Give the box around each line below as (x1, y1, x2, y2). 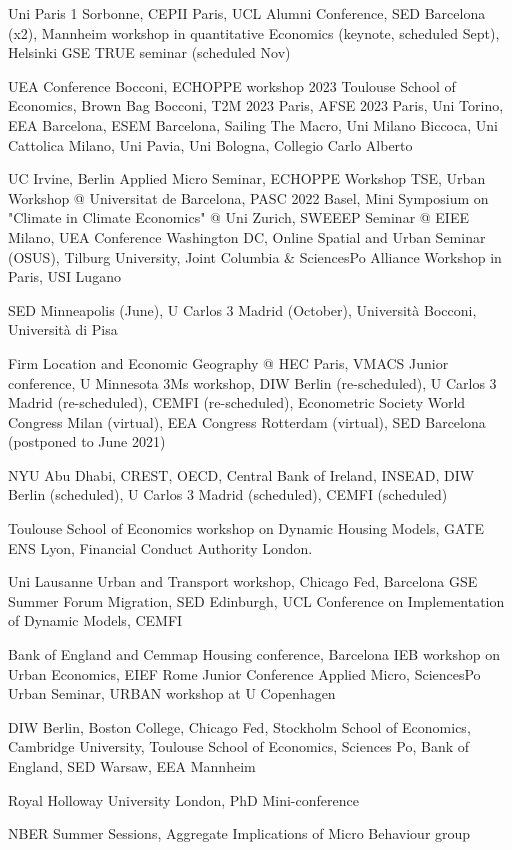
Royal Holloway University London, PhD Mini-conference (8, 789, 359, 810)
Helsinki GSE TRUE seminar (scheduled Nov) (8, 42, 291, 63)
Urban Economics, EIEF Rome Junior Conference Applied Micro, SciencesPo (8, 663, 481, 684)
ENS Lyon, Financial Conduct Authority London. (8, 537, 313, 558)
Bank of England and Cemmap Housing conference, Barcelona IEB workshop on (8, 644, 501, 665)
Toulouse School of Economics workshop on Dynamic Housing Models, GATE (8, 518, 484, 539)
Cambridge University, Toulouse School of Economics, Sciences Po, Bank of (8, 736, 470, 757)
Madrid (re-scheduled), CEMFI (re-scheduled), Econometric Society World (8, 392, 466, 413)
